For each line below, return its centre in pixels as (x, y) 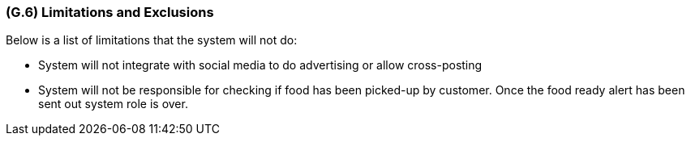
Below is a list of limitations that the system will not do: (152, 40)
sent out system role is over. (113, 104)
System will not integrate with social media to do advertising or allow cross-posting (260, 65)
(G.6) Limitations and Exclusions (110, 12)
